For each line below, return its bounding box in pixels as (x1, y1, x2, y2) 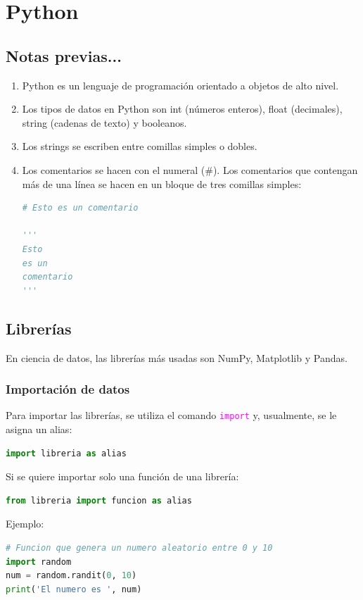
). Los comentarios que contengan (212, 162, 358, 177)
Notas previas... (6, 44, 122, 66)
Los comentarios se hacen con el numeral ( (22, 162, 205, 177)
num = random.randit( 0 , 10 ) (6, 570, 137, 581)
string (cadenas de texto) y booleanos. (22, 115, 187, 130)
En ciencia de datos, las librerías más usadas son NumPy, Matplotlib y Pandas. (6, 350, 348, 365)
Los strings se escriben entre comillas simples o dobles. (22, 139, 257, 154)
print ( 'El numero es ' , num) (6, 584, 142, 594)
